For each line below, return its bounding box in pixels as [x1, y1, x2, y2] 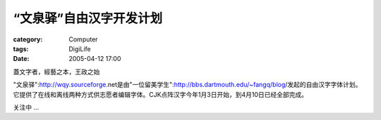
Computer [68, 35, 98, 44]
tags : [13, 44, 29, 53]
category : [13, 35, 43, 44]
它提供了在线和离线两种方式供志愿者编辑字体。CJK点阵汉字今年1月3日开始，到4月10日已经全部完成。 [13, 90, 308, 98]
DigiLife [68, 44, 91, 53]
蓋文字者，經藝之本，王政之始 [13, 67, 100, 76]
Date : [13, 55, 30, 63]
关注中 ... [13, 102, 40, 112]
